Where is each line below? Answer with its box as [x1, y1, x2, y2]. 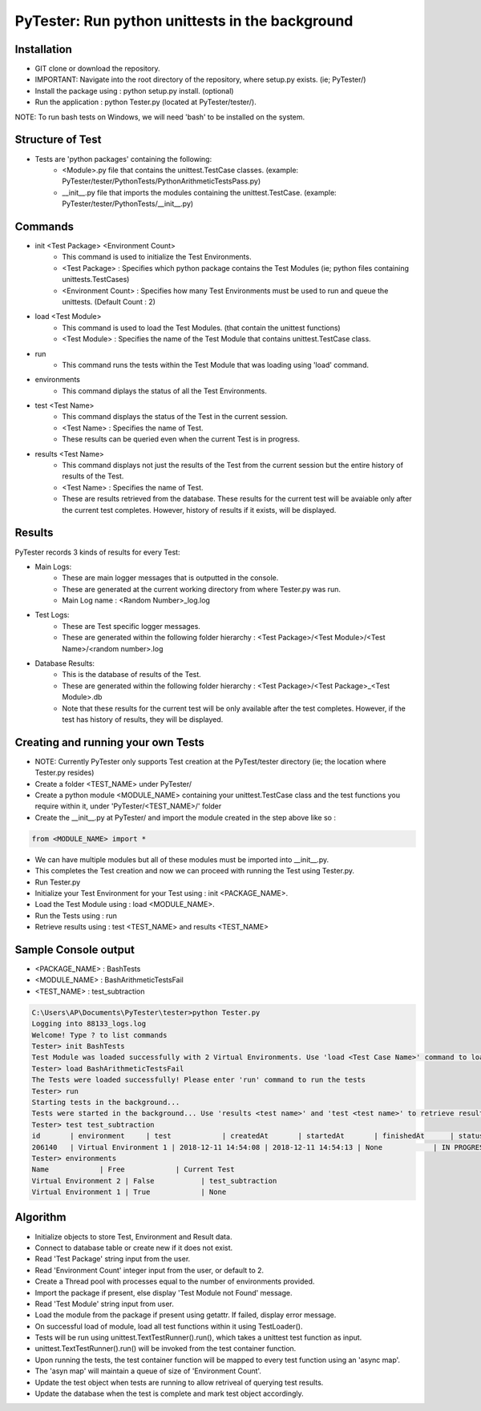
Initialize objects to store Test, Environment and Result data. [34, 1232, 232, 1241]
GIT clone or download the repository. [34, 64, 160, 74]
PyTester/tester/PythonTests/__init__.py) [62, 199, 194, 208]
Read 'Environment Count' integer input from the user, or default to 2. [34, 1265, 265, 1275]
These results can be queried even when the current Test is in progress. [62, 434, 301, 444]
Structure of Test [14, 133, 102, 147]
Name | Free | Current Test [31, 1165, 236, 1174]
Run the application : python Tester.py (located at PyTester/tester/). [34, 97, 257, 107]
